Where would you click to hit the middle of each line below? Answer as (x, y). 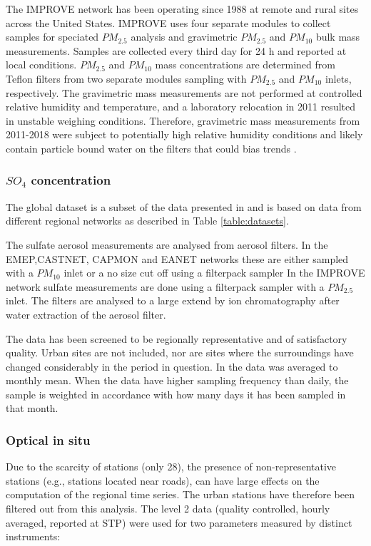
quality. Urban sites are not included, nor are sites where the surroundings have (180, 352)
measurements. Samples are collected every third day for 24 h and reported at (176, 50)
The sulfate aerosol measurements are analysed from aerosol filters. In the (167, 244)
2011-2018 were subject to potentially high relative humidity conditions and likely (184, 134)
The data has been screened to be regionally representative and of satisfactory (177, 338)
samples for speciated (52, 37)
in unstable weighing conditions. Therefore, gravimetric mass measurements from (183, 120)
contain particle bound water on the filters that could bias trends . (151, 148)
